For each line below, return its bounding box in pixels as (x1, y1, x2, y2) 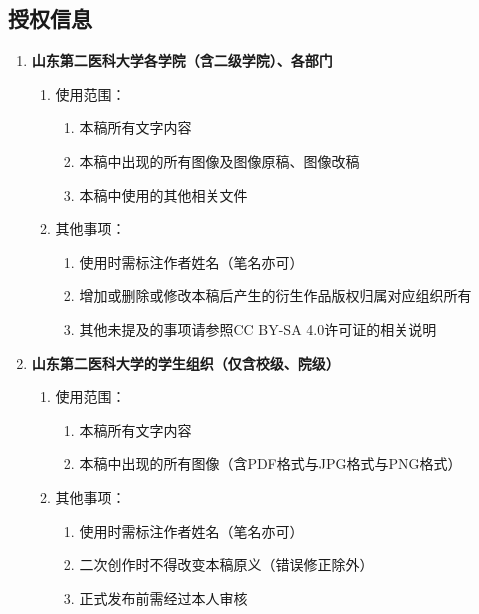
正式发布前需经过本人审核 (79, 587, 248, 608)
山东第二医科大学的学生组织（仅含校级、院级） (31, 352, 340, 373)
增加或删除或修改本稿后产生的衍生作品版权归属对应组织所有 (79, 285, 472, 306)
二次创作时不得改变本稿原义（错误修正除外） (79, 554, 374, 575)
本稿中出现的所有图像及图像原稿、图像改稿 (79, 150, 360, 171)
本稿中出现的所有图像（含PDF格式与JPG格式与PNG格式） (79, 453, 462, 474)
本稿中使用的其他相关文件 (79, 184, 248, 205)
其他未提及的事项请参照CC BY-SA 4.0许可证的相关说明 (79, 318, 437, 339)
